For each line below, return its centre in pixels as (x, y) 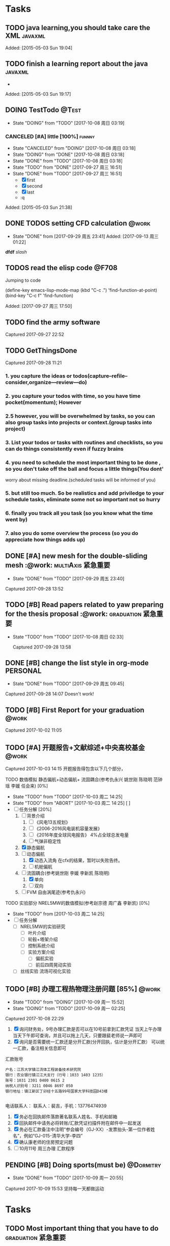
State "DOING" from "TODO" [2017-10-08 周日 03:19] (68, 123)
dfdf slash (16, 252)
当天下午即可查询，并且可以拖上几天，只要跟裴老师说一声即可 (77, 1036)
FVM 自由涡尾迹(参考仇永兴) (56, 892)
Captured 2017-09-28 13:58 (42, 647)
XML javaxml (25, 35)
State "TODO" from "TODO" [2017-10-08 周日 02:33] (68, 637)
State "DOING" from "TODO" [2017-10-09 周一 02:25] (69, 1009)
